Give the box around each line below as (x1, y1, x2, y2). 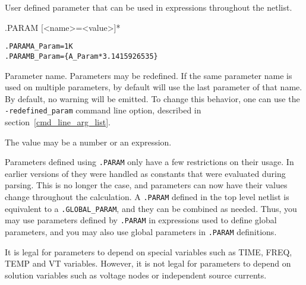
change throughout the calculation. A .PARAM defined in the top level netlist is (5, 190, 289, 202)
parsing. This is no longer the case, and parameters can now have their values (5, 179, 288, 191)
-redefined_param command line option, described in (5, 104, 201, 116)
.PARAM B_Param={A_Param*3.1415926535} (5, 52, 158, 61)
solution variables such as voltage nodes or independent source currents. (5, 268, 267, 281)
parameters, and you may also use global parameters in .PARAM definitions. (5, 225, 277, 237)
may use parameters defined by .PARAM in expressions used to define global (5, 214, 277, 226)
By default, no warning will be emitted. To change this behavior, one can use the (5, 92, 300, 104)
